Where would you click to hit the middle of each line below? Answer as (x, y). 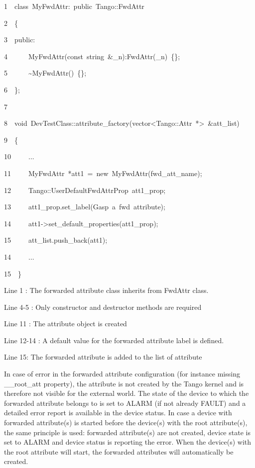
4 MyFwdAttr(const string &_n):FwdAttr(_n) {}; (92, 56)
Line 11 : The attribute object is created (65, 324)
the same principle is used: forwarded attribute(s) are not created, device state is (127, 432)
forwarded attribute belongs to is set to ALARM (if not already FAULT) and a (125, 403)
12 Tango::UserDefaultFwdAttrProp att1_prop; (85, 190)
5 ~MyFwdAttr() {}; (45, 73)
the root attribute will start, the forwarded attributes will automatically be (119, 451)
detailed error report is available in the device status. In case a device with (118, 413)
